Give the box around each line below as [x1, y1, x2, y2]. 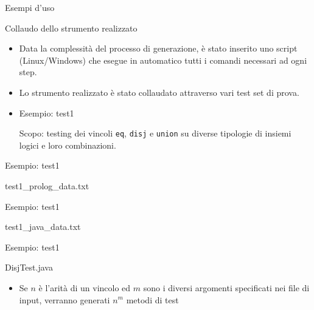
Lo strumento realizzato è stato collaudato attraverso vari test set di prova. [19, 86, 299, 98]
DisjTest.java [5, 261, 53, 274]
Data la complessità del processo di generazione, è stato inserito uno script [19, 42, 298, 55]
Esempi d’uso [5, 1, 55, 13]
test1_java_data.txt [5, 220, 81, 233]
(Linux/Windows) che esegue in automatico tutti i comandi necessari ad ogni [19, 53, 307, 66]
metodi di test [126, 293, 179, 306]
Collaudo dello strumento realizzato [5, 21, 138, 34]
